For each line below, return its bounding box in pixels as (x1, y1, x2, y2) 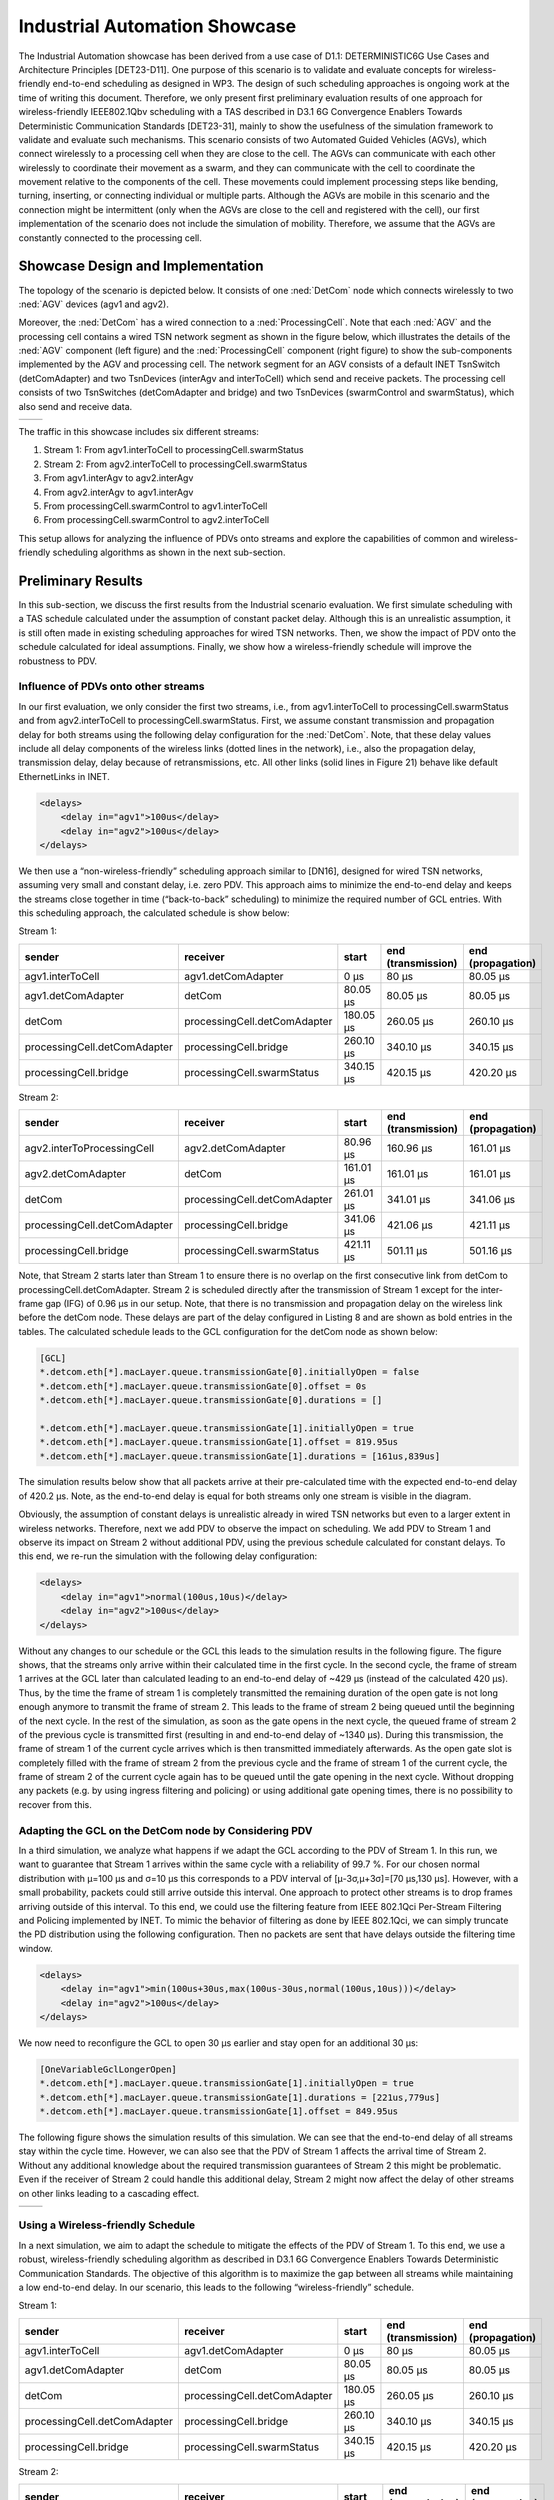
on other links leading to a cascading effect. (18, 2187, 200, 2199)
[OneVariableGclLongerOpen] (39, 2063, 177, 2075)
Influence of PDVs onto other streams (18, 680, 205, 694)
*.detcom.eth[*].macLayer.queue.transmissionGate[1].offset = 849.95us (39, 2106, 399, 2117)
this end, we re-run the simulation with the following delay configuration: (18, 1550, 318, 1562)
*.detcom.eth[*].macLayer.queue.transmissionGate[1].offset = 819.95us (39, 1436, 399, 1448)
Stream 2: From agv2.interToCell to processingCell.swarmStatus (43, 458, 308, 470)
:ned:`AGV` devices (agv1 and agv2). (18, 298, 169, 310)
